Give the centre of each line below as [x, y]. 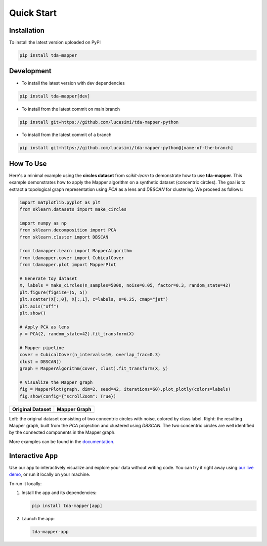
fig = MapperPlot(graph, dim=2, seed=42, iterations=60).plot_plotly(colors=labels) [125, 389]
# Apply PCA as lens [44, 327]
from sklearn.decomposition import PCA [68, 230]
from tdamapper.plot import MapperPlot [68, 265]
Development [30, 71]
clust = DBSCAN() [41, 362]
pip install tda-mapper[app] [67, 505]
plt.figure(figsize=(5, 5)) [53, 292]
